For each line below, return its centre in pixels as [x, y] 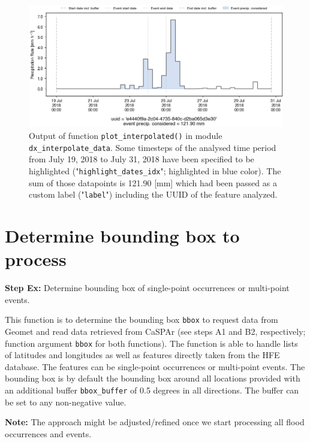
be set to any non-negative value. [66, 402]
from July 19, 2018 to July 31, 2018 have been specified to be [142, 159]
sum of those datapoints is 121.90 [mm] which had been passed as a [153, 182]
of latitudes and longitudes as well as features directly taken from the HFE [142, 355]
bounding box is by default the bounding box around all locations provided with [153, 378]
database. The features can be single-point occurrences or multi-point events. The [155, 366]
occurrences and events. [48, 433]
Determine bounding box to [122, 235]
